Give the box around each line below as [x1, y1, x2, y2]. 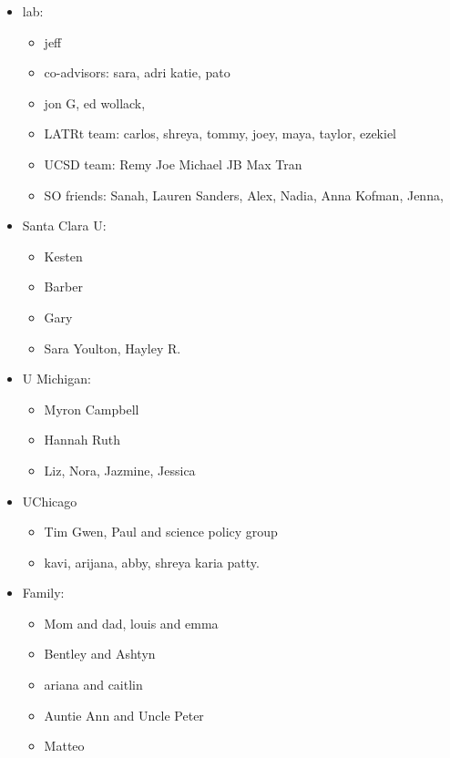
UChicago [22, 491, 77, 510]
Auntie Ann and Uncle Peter [44, 705, 204, 724]
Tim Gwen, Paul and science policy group [44, 522, 278, 541]
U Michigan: [22, 369, 91, 388]
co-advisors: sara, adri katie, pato [44, 63, 230, 82]
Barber [44, 277, 83, 296]
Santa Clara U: [22, 216, 107, 235]
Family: [22, 583, 65, 602]
